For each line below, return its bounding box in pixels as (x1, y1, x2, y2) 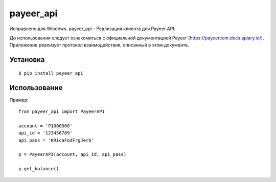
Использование (9, 83, 63, 92)
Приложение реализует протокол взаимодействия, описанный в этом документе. (9, 42, 189, 48)
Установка (9, 55, 45, 64)
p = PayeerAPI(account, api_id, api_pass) (18, 151, 127, 157)
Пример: (9, 97, 29, 103)
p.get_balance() (18, 166, 59, 172)
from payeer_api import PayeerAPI (18, 109, 105, 115)
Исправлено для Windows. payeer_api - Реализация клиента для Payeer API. (9, 26, 176, 32)
